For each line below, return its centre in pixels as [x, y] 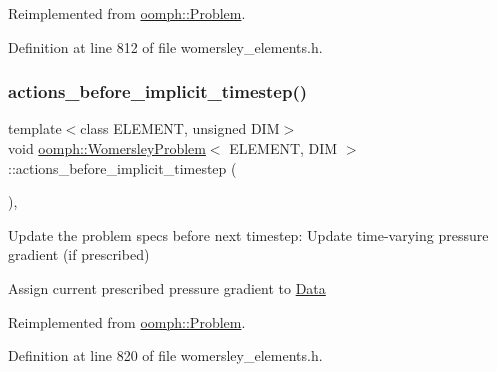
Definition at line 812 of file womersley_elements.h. [165, 46]
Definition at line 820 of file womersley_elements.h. [165, 355]
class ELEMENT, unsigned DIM [180, 128]
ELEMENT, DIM [283, 148]
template [35, 128]
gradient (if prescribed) [79, 254]
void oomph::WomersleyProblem [107, 148]
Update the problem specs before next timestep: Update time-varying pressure [248, 234]
